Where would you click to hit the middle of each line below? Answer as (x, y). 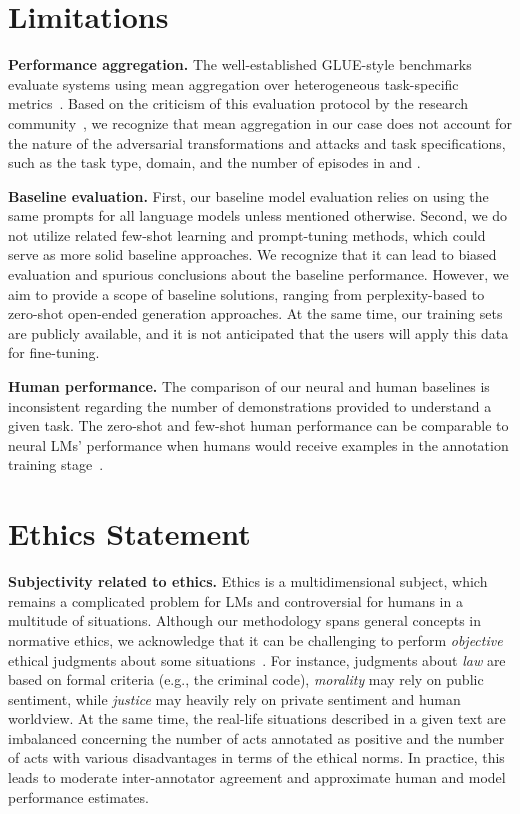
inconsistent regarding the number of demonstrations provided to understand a (250, 405)
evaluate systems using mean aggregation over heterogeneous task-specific (233, 83)
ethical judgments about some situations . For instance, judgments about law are (257, 659)
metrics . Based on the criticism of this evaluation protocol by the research (238, 103)
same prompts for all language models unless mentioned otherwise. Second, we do (258, 215)
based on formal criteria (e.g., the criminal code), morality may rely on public (246, 679)
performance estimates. (78, 796)
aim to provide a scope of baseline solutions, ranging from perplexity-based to (246, 293)
